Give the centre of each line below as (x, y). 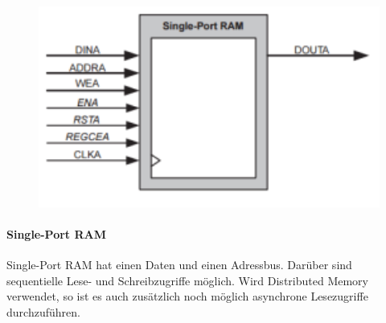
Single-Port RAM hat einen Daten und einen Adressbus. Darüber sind (179, 265)
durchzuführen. (43, 311)
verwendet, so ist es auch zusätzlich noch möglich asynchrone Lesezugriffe (187, 296)
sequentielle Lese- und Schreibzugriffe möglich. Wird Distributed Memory (187, 280)
